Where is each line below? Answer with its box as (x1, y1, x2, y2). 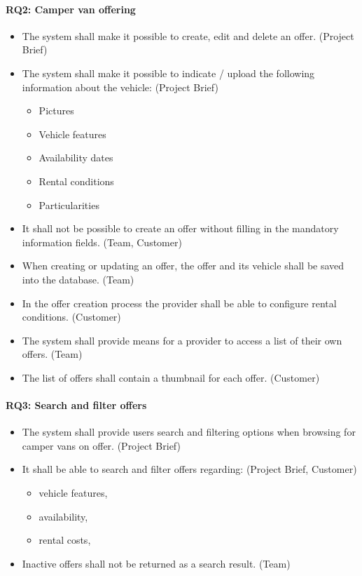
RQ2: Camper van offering (6, 1, 136, 16)
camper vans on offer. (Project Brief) (22, 438, 181, 453)
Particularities (39, 197, 99, 212)
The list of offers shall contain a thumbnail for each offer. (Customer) (22, 370, 320, 384)
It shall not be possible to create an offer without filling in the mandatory (22, 221, 339, 236)
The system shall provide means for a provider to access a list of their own (22, 333, 342, 347)
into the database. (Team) (22, 272, 134, 286)
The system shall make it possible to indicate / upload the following (22, 65, 315, 80)
